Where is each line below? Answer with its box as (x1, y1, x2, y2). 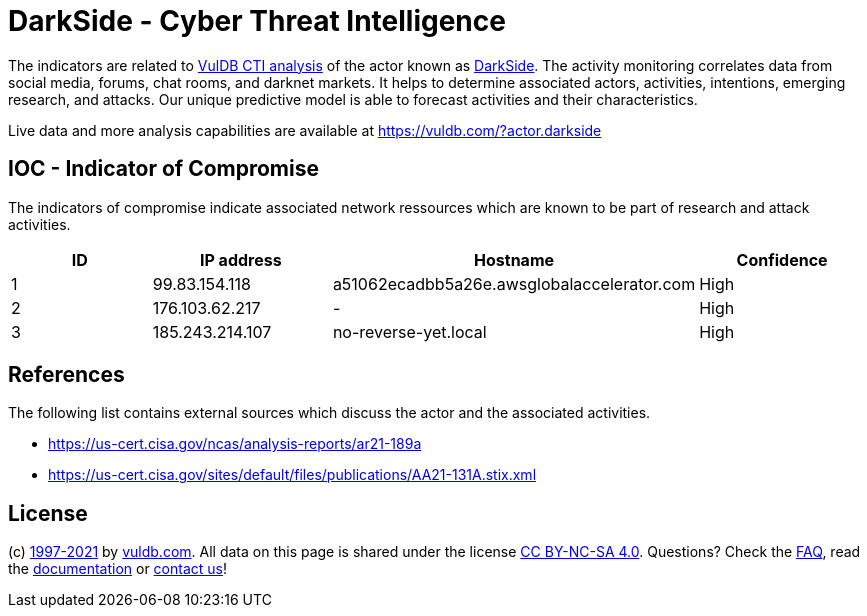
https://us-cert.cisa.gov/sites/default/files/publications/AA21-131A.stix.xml (48, 466, 537, 484)
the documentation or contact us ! (8, 560, 227, 578)
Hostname (474, 249, 555, 270)
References (8, 362, 125, 388)
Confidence (736, 249, 828, 270)
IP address (199, 249, 282, 270)
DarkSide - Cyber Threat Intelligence (8, 4, 506, 38)
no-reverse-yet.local (332, 321, 487, 342)
